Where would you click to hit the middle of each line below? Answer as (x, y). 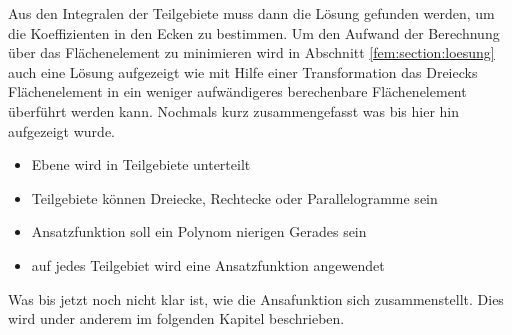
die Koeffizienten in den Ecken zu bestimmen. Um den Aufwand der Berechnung (254, 32)
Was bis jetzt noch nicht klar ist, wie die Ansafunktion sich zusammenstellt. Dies (256, 298)
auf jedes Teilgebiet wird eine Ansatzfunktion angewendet (208, 264)
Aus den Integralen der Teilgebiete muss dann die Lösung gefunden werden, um (251, 13)
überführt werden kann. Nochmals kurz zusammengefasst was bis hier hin (233, 110)
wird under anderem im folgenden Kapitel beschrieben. (176, 318)
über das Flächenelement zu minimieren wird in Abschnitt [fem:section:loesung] (251, 52)
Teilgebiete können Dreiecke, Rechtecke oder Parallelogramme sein (234, 197)
